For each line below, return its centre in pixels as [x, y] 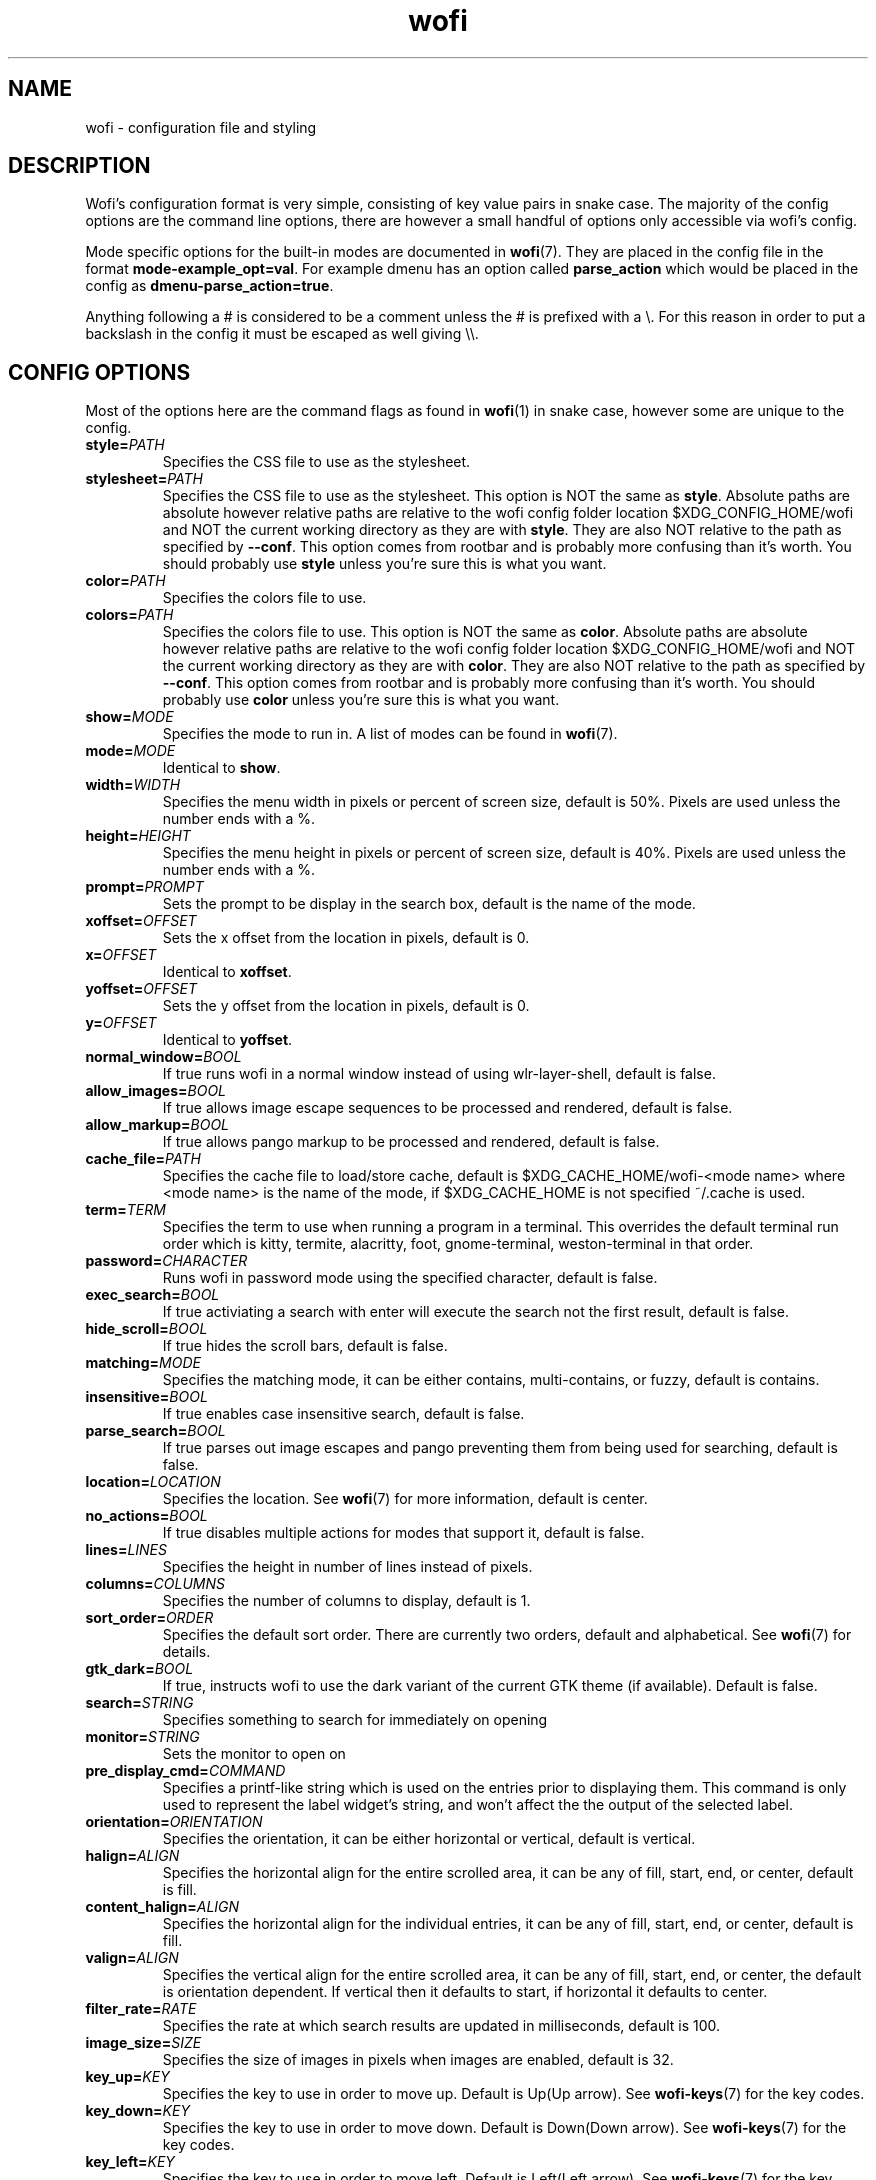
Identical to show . [221, 768]
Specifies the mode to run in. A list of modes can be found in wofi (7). [390, 734]
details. [186, 1652]
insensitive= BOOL [146, 1397]
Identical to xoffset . [227, 972]
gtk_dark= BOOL [139, 1669]
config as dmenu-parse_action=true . [209, 286]
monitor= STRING [142, 1737]
